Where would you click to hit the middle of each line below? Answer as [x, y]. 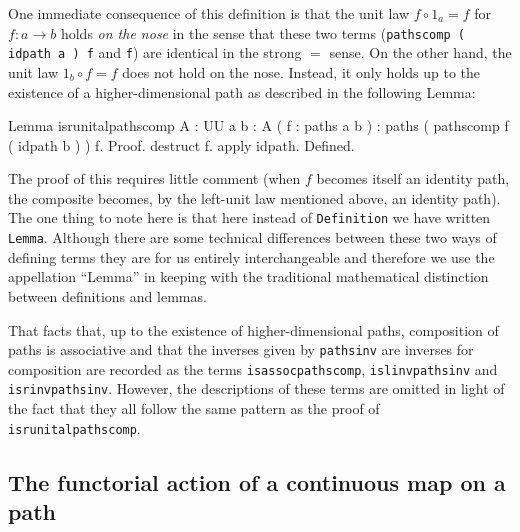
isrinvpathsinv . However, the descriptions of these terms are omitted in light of [256, 388]
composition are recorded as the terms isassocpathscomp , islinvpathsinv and [253, 368]
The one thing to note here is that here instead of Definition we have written [249, 217]
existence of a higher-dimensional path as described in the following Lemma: [242, 91]
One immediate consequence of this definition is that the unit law [209, 13]
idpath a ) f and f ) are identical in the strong [155, 52]
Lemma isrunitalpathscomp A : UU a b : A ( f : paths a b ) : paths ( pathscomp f [258, 125]
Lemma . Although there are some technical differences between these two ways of [252, 237]
